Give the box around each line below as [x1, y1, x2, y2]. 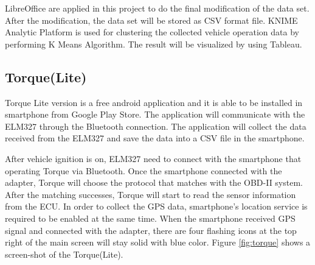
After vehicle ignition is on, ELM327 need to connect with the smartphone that [5, 152, 302, 164]
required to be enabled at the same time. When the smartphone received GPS [5, 211, 296, 224]
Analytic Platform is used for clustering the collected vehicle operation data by [5, 26, 299, 38]
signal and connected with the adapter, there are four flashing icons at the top [5, 224, 297, 236]
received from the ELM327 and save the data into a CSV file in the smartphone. [5, 132, 305, 144]
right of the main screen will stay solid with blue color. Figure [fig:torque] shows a [5, 236, 311, 249]
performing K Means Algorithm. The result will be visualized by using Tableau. [5, 37, 302, 50]
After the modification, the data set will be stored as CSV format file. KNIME [5, 13, 298, 26]
